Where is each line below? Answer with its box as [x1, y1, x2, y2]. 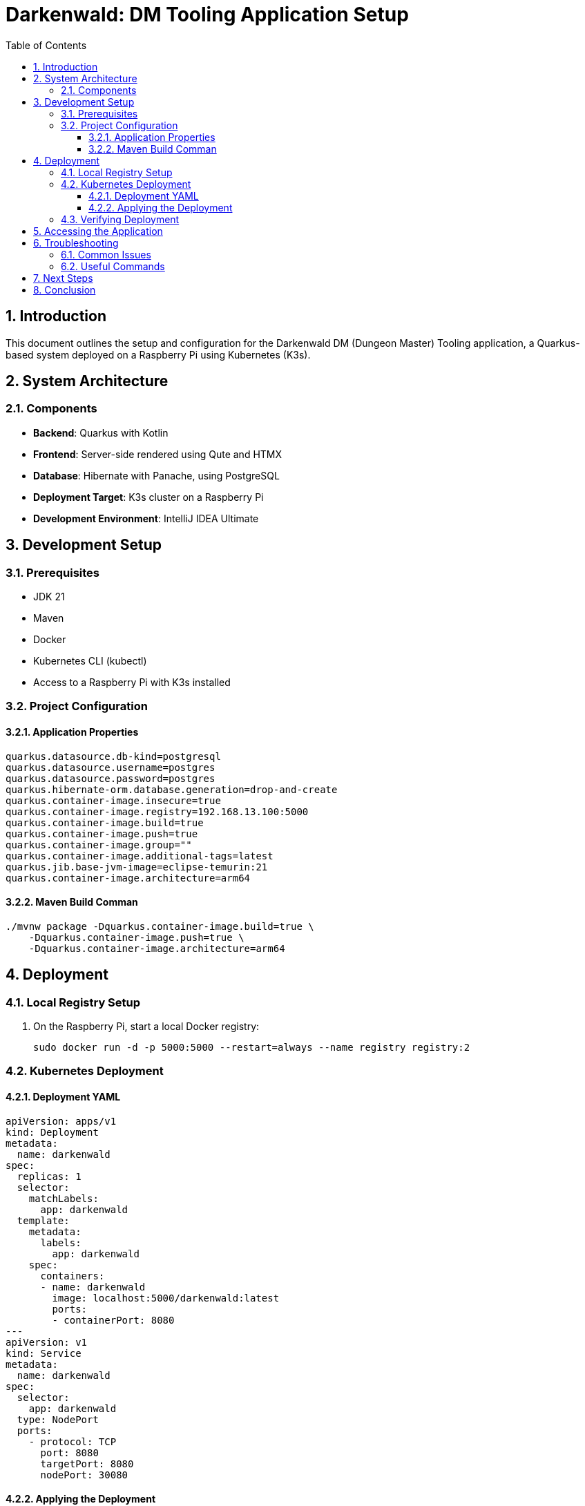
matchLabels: [28, 1192, 99, 1204]
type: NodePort [17, 1413, 99, 1425]
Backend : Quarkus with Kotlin [33, 426, 169, 439]
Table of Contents [6, 39, 87, 51]
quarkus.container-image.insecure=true [6, 794, 221, 806]
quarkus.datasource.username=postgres [6, 761, 215, 773]
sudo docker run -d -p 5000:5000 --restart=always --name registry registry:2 [33, 1042, 470, 1054]
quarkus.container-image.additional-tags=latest [6, 850, 274, 861]
